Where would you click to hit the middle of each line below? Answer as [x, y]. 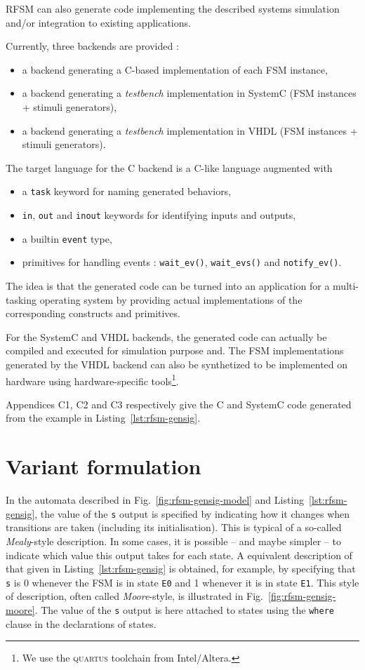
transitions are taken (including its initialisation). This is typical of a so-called [174, 527]
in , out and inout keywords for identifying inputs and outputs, [159, 215]
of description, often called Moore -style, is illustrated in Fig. [135, 596]
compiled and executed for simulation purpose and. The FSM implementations [175, 350]
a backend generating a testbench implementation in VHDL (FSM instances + [190, 130]
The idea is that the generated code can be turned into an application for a [168, 285]
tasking [21, 299]
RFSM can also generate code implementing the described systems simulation [173, 8]
